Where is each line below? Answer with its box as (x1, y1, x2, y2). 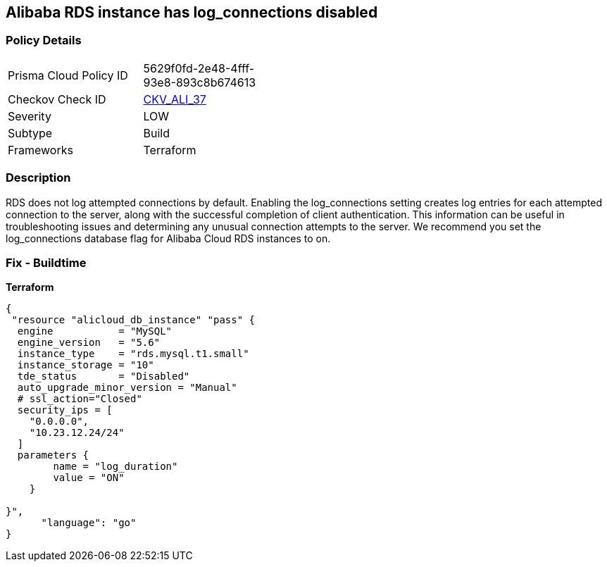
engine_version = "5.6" (17, 337, 161, 349)
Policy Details (6, 33, 82, 48)
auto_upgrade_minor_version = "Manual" (17, 382, 237, 394)
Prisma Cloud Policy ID (8, 68, 128, 82)
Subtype (8, 125, 53, 140)
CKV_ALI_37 (143, 92, 206, 106)
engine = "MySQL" (17, 325, 173, 337)
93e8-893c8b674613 (143, 75, 256, 89)
